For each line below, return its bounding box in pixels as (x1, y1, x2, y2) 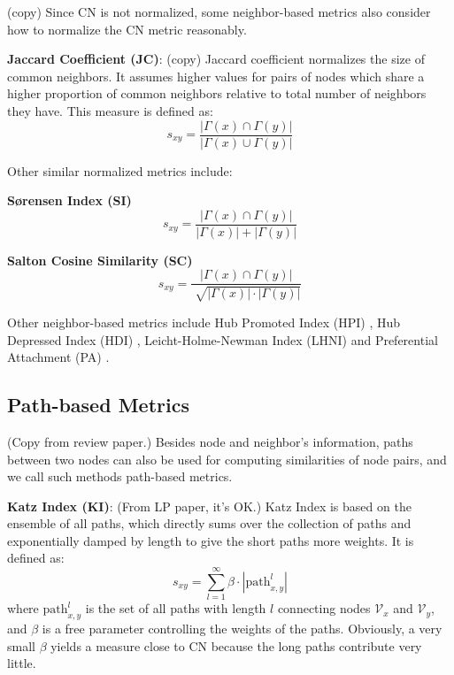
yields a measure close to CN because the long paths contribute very (50, 636, 422, 655)
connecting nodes (277, 599, 371, 617)
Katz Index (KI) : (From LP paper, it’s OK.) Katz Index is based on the (7, 496, 412, 515)
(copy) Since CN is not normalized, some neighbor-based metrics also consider (7, 3, 431, 20)
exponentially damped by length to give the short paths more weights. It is (7, 531, 414, 549)
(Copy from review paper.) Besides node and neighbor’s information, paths (7, 432, 413, 450)
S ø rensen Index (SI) (7, 191, 132, 210)
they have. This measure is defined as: (7, 101, 213, 119)
